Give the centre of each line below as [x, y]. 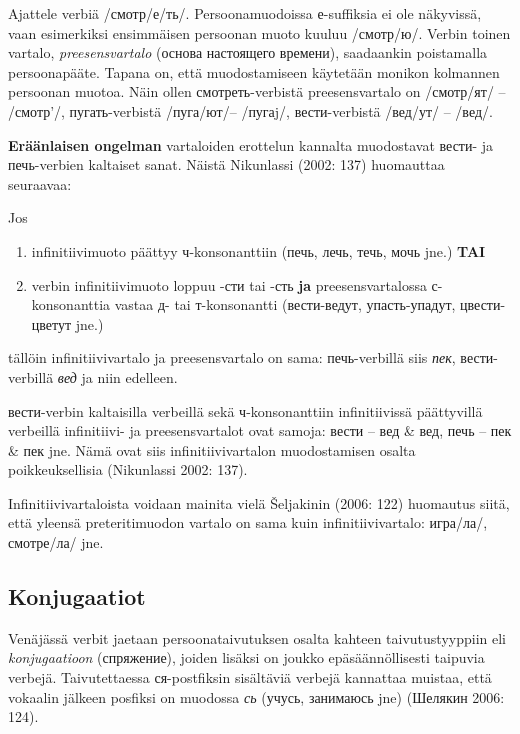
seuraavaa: [40, 183]
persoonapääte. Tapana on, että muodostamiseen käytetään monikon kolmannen [254, 71]
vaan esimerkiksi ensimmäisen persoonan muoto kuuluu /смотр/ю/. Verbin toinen [259, 32]
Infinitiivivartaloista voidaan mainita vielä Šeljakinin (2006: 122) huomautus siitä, [259, 502]
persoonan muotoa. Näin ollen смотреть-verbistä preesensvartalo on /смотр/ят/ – [257, 91]
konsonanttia [71, 304]
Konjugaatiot [77, 596]
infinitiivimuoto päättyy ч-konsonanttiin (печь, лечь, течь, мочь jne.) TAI [258, 250]
